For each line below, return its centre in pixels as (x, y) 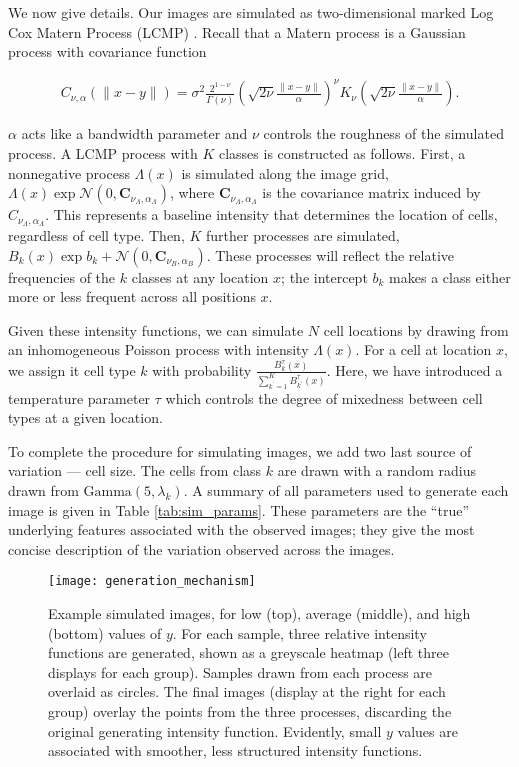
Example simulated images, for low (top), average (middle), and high (259, 613)
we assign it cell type (72, 369)
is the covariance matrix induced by (371, 192)
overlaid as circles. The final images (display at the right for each (247, 691)
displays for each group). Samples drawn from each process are (240, 671)
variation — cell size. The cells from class (135, 470)
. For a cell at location (423, 349)
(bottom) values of (105, 632)
